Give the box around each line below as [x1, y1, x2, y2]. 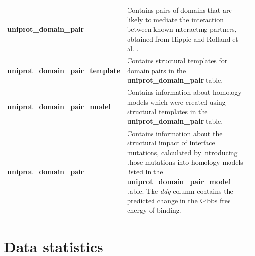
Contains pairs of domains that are [127, 4, 232, 15]
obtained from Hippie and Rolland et [127, 33, 238, 44]
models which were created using [127, 96, 226, 107]
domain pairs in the [127, 65, 186, 75]
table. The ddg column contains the [127, 186, 233, 196]
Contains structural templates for [127, 55, 228, 65]
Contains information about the [127, 128, 223, 138]
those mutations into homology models [127, 157, 243, 167]
